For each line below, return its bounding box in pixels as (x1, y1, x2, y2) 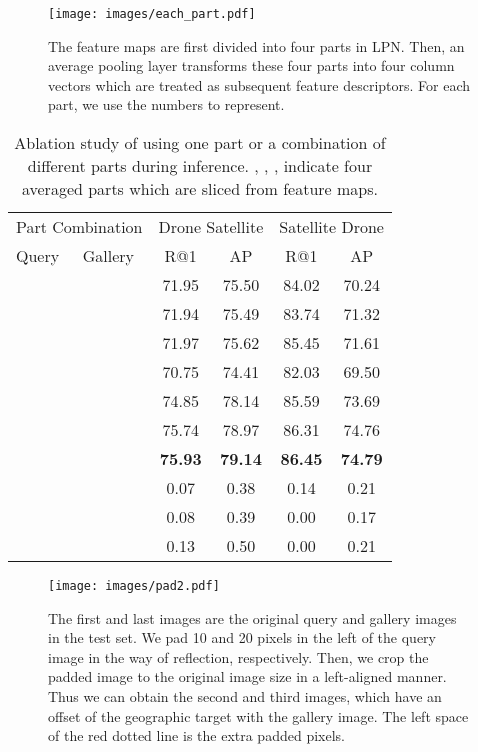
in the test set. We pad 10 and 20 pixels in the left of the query (48, 627, 436, 648)
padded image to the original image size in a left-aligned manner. (48, 666, 447, 687)
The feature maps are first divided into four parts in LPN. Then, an (48, 35, 465, 56)
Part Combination (16, 215, 143, 239)
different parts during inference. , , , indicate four (27, 154, 373, 178)
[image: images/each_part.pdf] (48, 7, 256, 21)
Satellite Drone (279, 215, 384, 239)
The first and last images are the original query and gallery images (48, 607, 457, 628)
